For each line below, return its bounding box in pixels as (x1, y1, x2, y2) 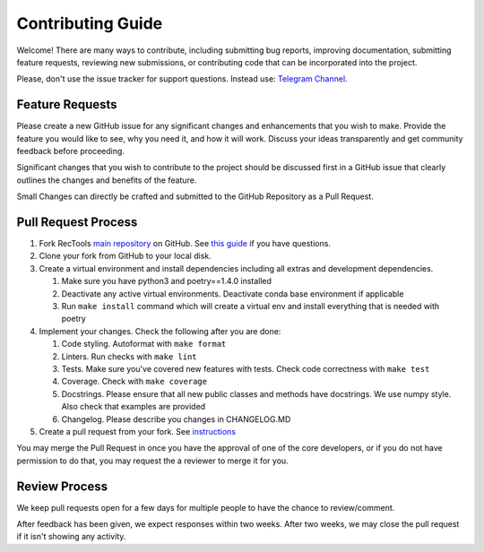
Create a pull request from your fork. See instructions (39, 426, 237, 436)
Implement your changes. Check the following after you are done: (39, 325, 281, 336)
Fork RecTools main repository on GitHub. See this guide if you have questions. (39, 238, 332, 249)
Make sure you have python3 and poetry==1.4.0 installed (61, 276, 272, 287)
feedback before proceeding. (16, 146, 125, 157)
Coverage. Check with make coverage (61, 376, 208, 387)
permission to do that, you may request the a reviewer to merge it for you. (16, 455, 289, 466)
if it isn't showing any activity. (16, 531, 126, 542)
